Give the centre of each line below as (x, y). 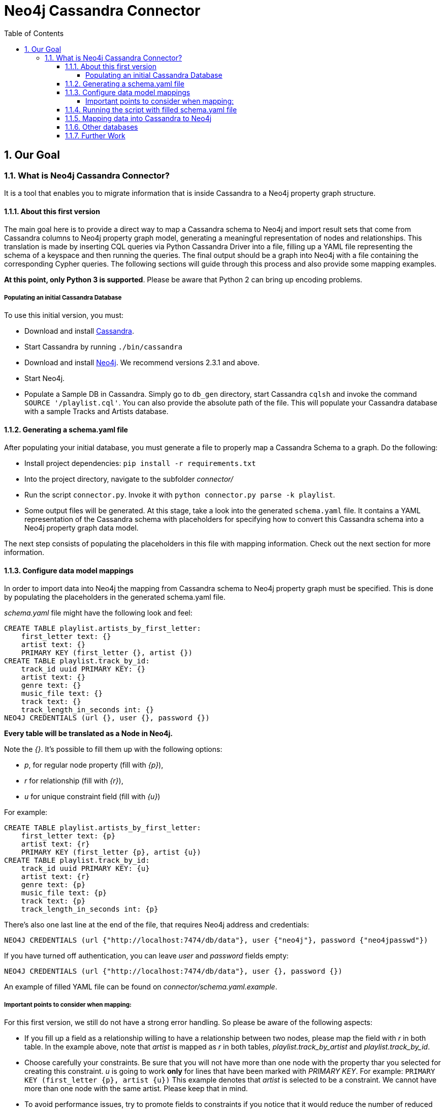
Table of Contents (34, 33)
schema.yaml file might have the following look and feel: (98, 613)
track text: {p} (53, 901)
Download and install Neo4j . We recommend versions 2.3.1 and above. (142, 362)
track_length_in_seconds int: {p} (90, 909)
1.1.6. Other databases (102, 127)
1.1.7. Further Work (95, 135)
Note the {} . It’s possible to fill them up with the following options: (113, 749)
